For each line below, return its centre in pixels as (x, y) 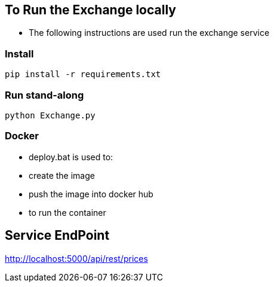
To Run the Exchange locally (90, 10)
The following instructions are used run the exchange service (149, 33)
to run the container (67, 212)
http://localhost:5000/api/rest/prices (76, 258)
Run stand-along (44, 95)
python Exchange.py (50, 115)
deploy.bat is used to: (71, 157)
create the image (62, 175)
